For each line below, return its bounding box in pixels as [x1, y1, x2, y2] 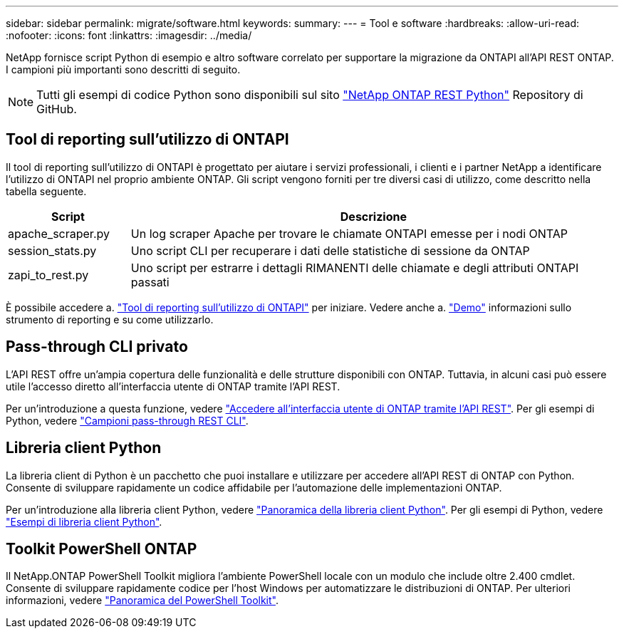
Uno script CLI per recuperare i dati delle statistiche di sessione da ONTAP [130, 243, 530, 258]
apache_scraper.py [8, 226, 110, 241]
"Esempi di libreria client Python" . [6, 515, 162, 528]
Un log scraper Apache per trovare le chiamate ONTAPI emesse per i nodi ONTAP [130, 226, 568, 241]
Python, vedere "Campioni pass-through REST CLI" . [6, 414, 249, 427]
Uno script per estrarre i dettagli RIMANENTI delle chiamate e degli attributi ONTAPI [130, 260, 579, 275]
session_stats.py [8, 243, 97, 258]
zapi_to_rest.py [8, 267, 89, 282]
